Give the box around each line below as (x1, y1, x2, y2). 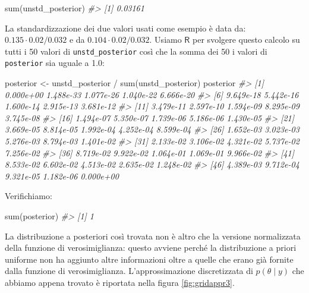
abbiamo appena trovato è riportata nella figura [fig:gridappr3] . (5, 276, 235, 288)
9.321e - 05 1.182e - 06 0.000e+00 (5, 169, 119, 182)
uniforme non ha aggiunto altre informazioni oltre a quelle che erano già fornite (5, 253, 294, 265)
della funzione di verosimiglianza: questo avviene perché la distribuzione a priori (5, 241, 297, 254)
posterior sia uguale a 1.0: (5, 56, 105, 69)
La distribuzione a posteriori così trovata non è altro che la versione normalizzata (5, 229, 301, 242)
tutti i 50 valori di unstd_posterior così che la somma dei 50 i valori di (5, 45, 267, 57)
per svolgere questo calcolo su (193, 33, 300, 46)
